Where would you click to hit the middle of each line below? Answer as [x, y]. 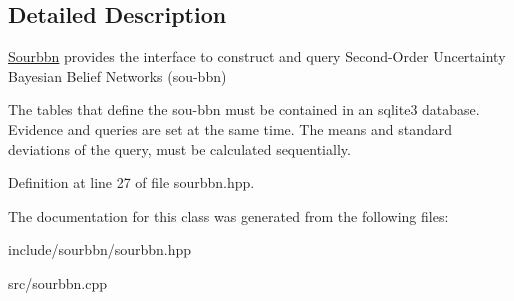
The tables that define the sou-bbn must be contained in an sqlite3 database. [244, 109]
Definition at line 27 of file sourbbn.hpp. [131, 182]
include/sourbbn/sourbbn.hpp [100, 249]
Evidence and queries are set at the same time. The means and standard [230, 128]
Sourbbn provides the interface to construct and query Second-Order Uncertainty [257, 56]
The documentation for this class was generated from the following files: [228, 215]
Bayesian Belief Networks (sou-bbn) [117, 75]
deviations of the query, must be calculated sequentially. [179, 148]
